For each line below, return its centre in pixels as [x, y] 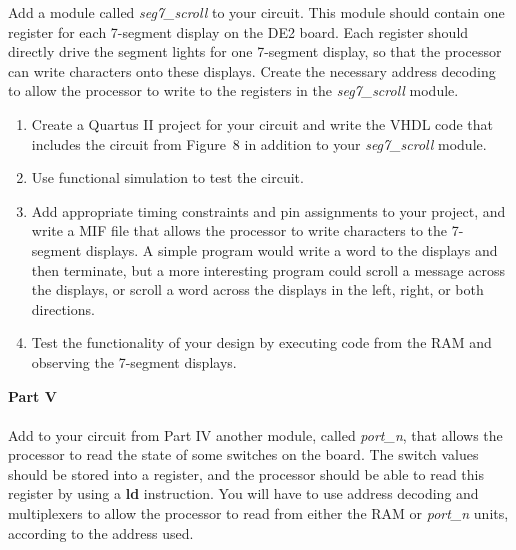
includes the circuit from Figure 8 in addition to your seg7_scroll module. [259, 143]
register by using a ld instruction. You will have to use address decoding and [243, 493]
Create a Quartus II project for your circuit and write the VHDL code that [262, 123]
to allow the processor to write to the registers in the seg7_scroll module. [233, 90]
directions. [63, 308]
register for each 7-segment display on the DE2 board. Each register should [238, 31]
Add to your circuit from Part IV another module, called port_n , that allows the [255, 434]
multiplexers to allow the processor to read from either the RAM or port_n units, [258, 513]
